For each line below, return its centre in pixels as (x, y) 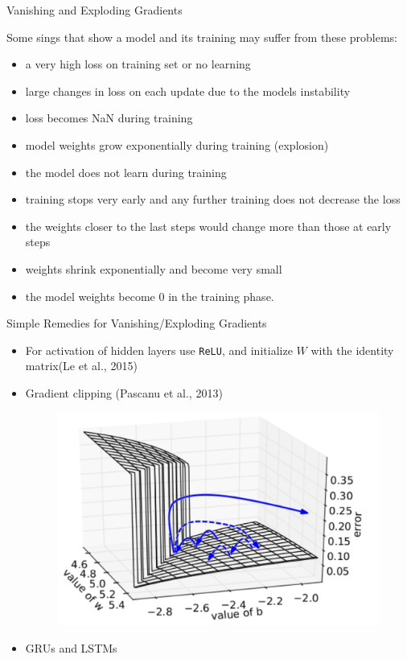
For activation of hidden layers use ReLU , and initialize (159, 350)
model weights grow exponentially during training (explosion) (177, 144)
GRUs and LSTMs (71, 647)
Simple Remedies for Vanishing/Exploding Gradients (137, 323)
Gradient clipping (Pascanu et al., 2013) (124, 392)
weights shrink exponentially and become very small (154, 268)
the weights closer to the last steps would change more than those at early (208, 226)
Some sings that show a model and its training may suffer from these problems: (202, 37)
